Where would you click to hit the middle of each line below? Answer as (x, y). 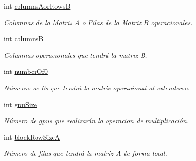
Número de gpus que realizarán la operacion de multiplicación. (97, 120)
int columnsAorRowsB (37, 6)
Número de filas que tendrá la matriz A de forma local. (86, 153)
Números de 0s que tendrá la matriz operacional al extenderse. (97, 87)
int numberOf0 (26, 71)
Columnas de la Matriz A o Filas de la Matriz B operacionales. (98, 22)
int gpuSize (21, 104)
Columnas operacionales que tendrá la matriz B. (76, 55)
